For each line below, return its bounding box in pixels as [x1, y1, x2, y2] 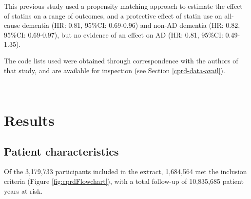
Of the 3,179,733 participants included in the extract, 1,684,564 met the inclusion [4, 166, 247, 177]
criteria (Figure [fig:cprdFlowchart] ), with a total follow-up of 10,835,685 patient [4, 176, 244, 186]
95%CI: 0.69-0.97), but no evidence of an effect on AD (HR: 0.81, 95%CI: [4, 29, 223, 40]
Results [4, 110, 55, 130]
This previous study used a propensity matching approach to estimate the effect [4, 1, 243, 11]
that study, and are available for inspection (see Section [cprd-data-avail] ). [4, 65, 225, 75]
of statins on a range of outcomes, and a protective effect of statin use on [4, 10, 222, 20]
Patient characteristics [4, 143, 119, 159]
